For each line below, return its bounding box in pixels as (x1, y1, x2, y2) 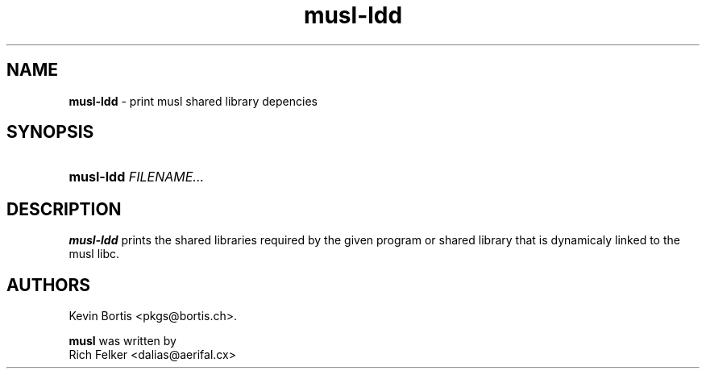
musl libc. (69, 247, 120, 261)
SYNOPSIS (6, 122, 94, 143)
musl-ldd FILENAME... (69, 169, 205, 185)
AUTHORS (6, 274, 91, 295)
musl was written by (69, 334, 176, 348)
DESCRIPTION (6, 198, 122, 219)
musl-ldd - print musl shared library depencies (69, 94, 318, 108)
